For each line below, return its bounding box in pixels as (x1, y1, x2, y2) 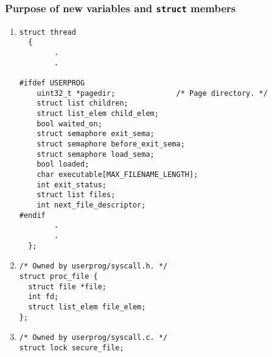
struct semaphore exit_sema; (37, 129, 155, 139)
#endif (19, 211, 46, 220)
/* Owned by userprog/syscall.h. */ (19, 262, 168, 271)
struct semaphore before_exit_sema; (37, 140, 185, 148)
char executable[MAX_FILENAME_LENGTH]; (37, 170, 198, 179)
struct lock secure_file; (19, 343, 124, 352)
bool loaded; (37, 160, 89, 169)
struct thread (19, 27, 76, 37)
